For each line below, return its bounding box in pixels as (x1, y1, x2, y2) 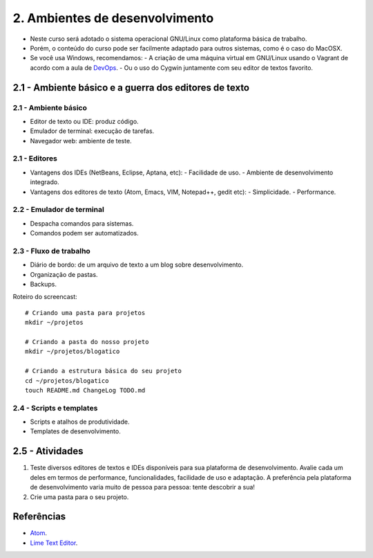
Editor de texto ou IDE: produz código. (30, 117, 139, 125)
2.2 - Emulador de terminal (12, 205, 105, 215)
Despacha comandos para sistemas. (30, 219, 134, 228)
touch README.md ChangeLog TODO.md (25, 386, 146, 394)
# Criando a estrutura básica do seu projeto (25, 367, 182, 375)
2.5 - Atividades (12, 445, 84, 457)
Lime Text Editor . (30, 539, 78, 547)
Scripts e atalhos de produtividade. (30, 417, 130, 426)
